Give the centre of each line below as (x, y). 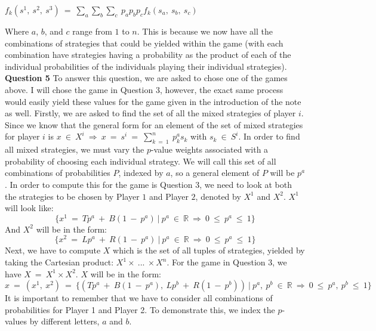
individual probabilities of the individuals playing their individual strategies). (146, 66)
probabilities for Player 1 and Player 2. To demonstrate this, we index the (140, 309)
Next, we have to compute (53, 250)
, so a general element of (215, 173)
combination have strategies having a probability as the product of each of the (148, 55)
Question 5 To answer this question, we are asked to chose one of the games (146, 78)
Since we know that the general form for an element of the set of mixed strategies (154, 124)
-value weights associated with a (209, 149)
